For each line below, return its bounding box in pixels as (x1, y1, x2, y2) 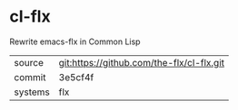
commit (14, 70, 46, 83)
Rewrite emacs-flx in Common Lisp (9, 36, 141, 47)
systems (14, 86, 50, 98)
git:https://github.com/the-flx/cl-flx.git (58, 56, 225, 69)
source (14, 56, 44, 69)
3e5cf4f (58, 70, 94, 83)
